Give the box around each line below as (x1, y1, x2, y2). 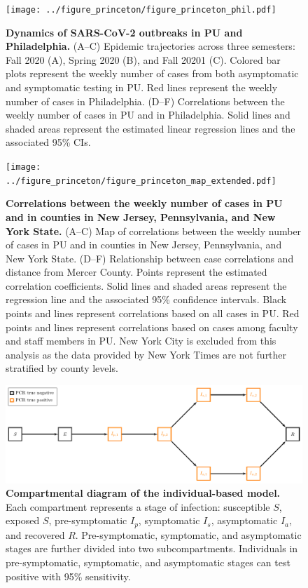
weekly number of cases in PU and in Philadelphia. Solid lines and (6, 107, 290, 122)
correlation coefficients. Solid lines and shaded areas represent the (6, 278, 287, 293)
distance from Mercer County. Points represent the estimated (6, 265, 267, 279)
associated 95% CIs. (6, 135, 91, 149)
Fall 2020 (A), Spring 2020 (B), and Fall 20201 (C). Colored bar (6, 52, 281, 67)
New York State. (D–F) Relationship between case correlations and (6, 250, 294, 265)
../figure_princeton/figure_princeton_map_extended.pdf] (6, 175, 276, 186)
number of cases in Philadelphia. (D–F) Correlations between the (6, 93, 285, 108)
